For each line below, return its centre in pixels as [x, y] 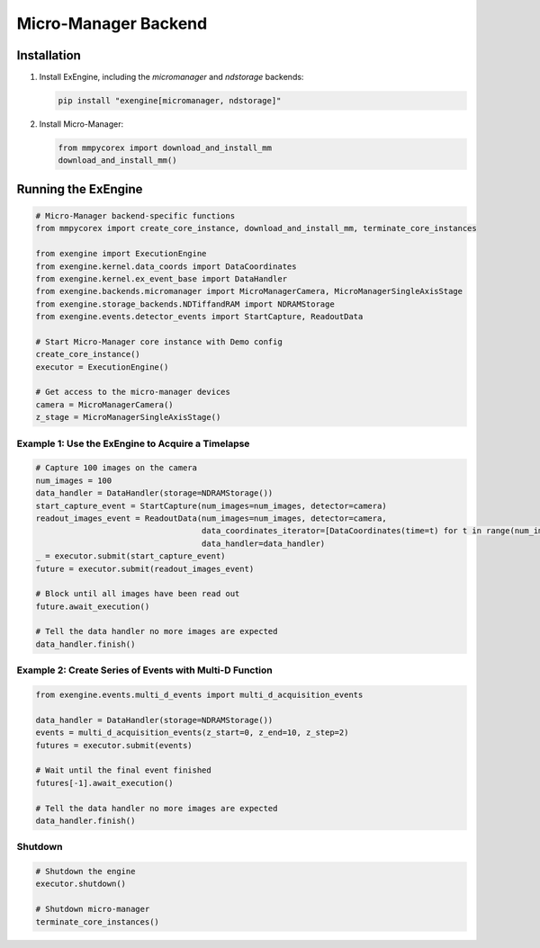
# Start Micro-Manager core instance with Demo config [159, 341]
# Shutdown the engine [85, 872]
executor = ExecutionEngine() [102, 367]
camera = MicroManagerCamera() [105, 404]
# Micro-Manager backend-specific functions [135, 216]
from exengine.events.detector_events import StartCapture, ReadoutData [199, 317]
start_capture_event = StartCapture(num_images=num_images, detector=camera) [211, 505]
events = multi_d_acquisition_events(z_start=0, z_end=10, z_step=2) [192, 733]
